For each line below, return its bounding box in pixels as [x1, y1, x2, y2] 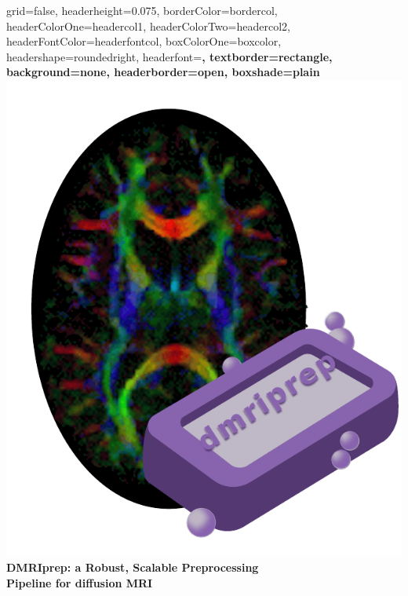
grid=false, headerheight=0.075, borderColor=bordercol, [6, 2, 278, 18]
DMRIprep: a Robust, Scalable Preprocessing [6, 559, 259, 576]
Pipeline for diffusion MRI [6, 574, 153, 591]
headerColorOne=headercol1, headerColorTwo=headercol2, [6, 17, 290, 34]
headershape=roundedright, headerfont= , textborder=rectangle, [6, 48, 333, 64]
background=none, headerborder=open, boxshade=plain [6, 64, 320, 80]
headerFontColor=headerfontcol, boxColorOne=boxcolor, [6, 33, 282, 49]
